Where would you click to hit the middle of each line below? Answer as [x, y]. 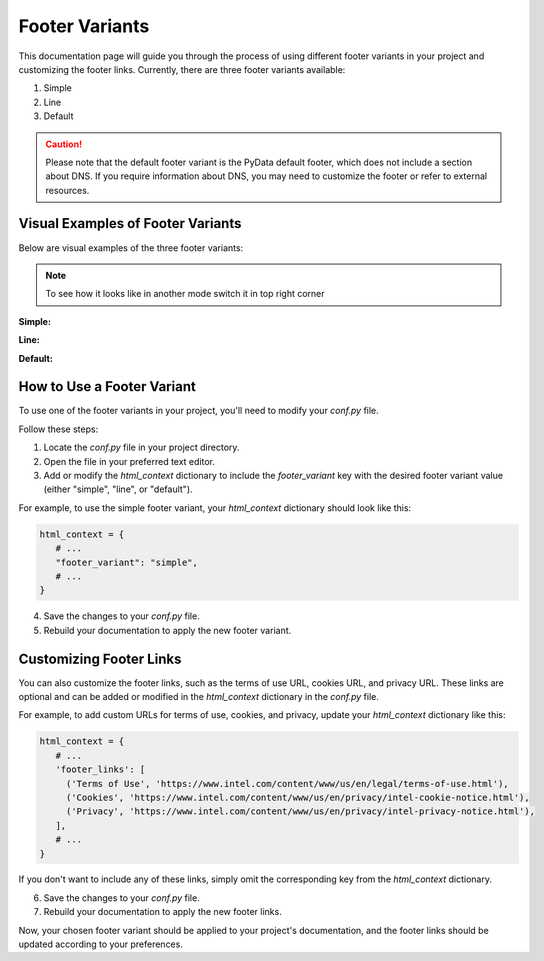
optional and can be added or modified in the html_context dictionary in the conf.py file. [199, 696]
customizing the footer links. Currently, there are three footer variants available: [182, 69]
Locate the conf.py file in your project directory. [141, 447]
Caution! [64, 144]
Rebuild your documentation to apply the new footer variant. [167, 630]
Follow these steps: [58, 429]
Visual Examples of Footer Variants [130, 223]
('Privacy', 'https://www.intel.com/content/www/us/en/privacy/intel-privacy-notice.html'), [300, 811]
